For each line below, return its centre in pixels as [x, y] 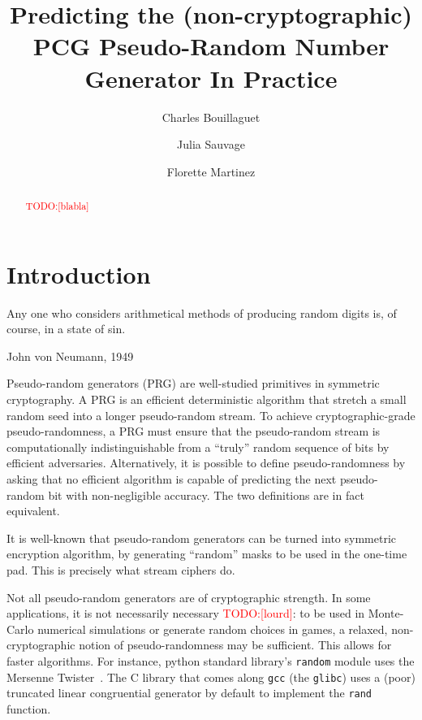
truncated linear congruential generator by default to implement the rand [189, 693]
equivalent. [33, 511]
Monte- [386, 613]
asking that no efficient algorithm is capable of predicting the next [172, 479]
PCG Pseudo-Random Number [211, 46]
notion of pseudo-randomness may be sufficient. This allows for [235, 645]
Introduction [79, 273]
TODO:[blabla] [57, 206]
